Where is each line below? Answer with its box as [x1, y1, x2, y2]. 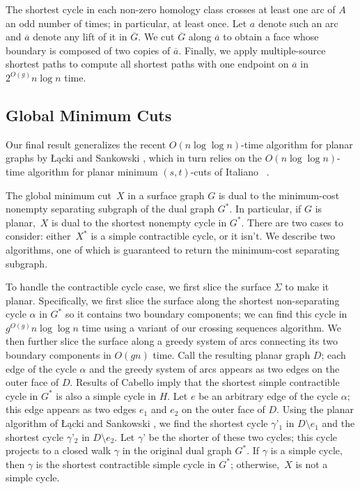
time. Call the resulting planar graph [152, 348, 311, 362]
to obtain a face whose [223, 29, 319, 44]
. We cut [138, 29, 175, 44]
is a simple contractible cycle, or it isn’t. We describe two [91, 228, 336, 243]
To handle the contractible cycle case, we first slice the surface [6, 279, 272, 294]
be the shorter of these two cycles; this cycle [148, 429, 338, 444]
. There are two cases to [241, 215, 343, 229]
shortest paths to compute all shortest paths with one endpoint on [6, 56, 289, 71]
